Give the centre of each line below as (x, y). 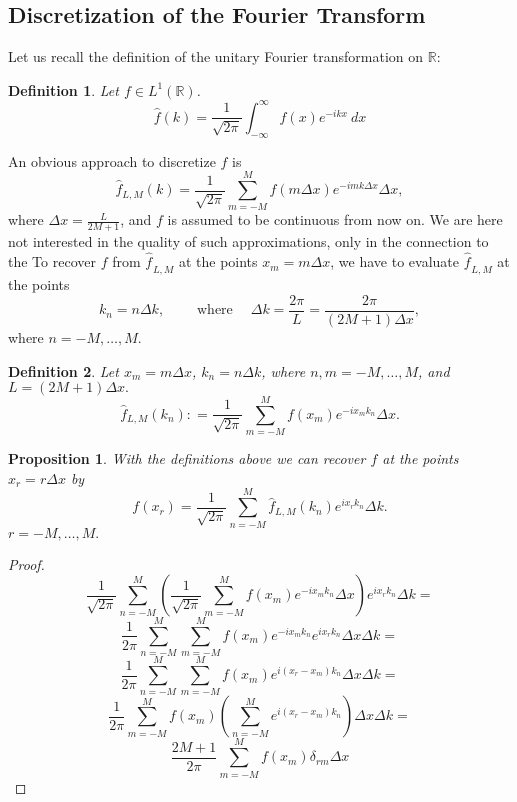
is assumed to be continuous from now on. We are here (335, 219)
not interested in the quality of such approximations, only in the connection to (248, 241)
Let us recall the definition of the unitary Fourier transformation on (216, 56)
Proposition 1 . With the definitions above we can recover (187, 458)
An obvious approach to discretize (112, 160)
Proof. (26, 563)
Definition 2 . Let (63, 370)
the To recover (52, 261)
